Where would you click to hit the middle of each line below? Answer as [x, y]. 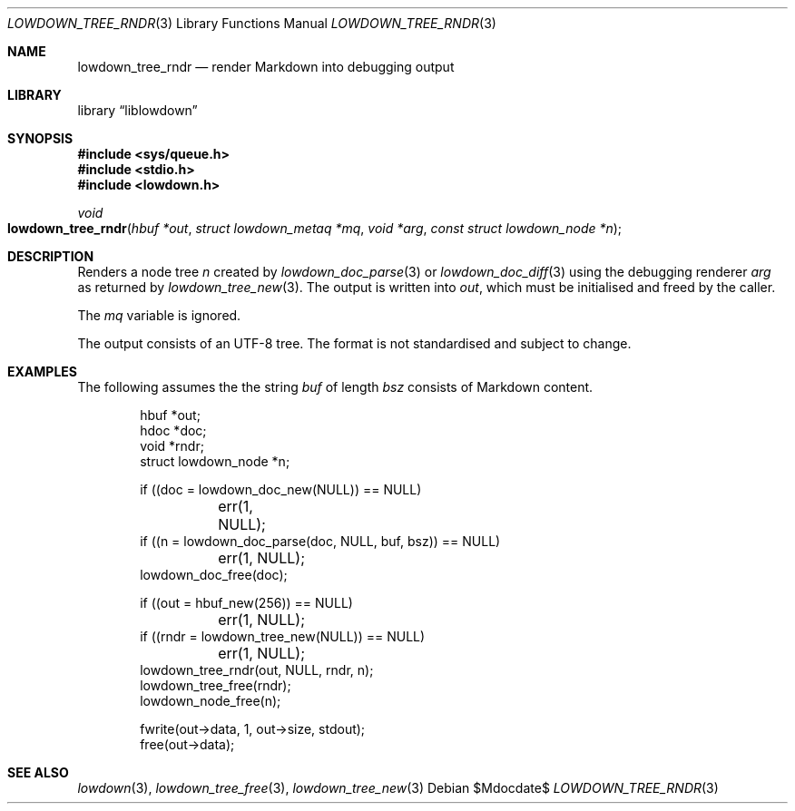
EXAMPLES [42, 371]
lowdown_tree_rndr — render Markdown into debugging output [266, 67]
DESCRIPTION [51, 256]
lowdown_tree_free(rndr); [216, 685]
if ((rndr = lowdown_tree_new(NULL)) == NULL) [283, 636]
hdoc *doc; [173, 430]
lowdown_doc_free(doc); [214, 575]
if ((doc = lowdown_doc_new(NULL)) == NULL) [281, 489]
